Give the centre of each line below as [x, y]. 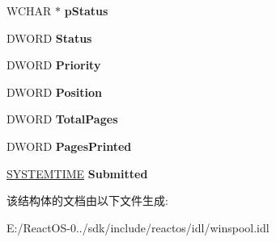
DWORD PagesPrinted [69, 146]
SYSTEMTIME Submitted [77, 173]
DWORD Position [55, 92]
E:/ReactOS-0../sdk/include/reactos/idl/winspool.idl [138, 227]
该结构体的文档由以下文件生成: [87, 200]
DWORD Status [49, 38]
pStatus [86, 10]
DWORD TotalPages [62, 119]
